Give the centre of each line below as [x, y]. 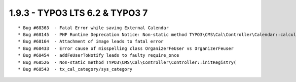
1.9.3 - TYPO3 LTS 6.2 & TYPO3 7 [78, 13]
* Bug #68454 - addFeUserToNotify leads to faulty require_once [99, 55]
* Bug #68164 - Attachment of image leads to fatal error [91, 41]
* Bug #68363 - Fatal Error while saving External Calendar [93, 28]
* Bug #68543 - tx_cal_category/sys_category [75, 69]
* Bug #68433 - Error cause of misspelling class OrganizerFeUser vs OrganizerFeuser [126, 48]
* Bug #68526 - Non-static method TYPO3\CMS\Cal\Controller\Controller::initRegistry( [127, 62]
